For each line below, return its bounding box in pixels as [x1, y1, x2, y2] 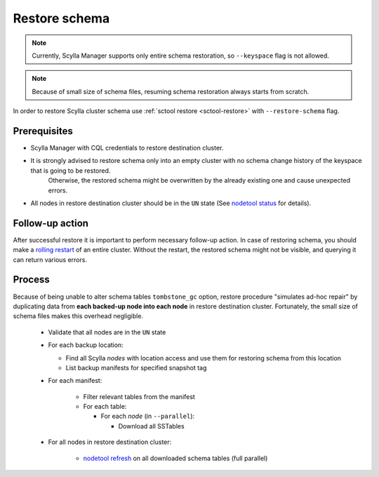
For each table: [83, 403, 127, 411]
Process [13, 274, 50, 286]
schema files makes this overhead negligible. [13, 312, 144, 320]
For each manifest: [48, 377, 102, 385]
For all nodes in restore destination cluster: [48, 438, 172, 446]
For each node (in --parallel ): [100, 412, 195, 421]
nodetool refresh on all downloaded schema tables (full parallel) [83, 454, 268, 462]
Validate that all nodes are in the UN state [48, 327, 166, 336]
